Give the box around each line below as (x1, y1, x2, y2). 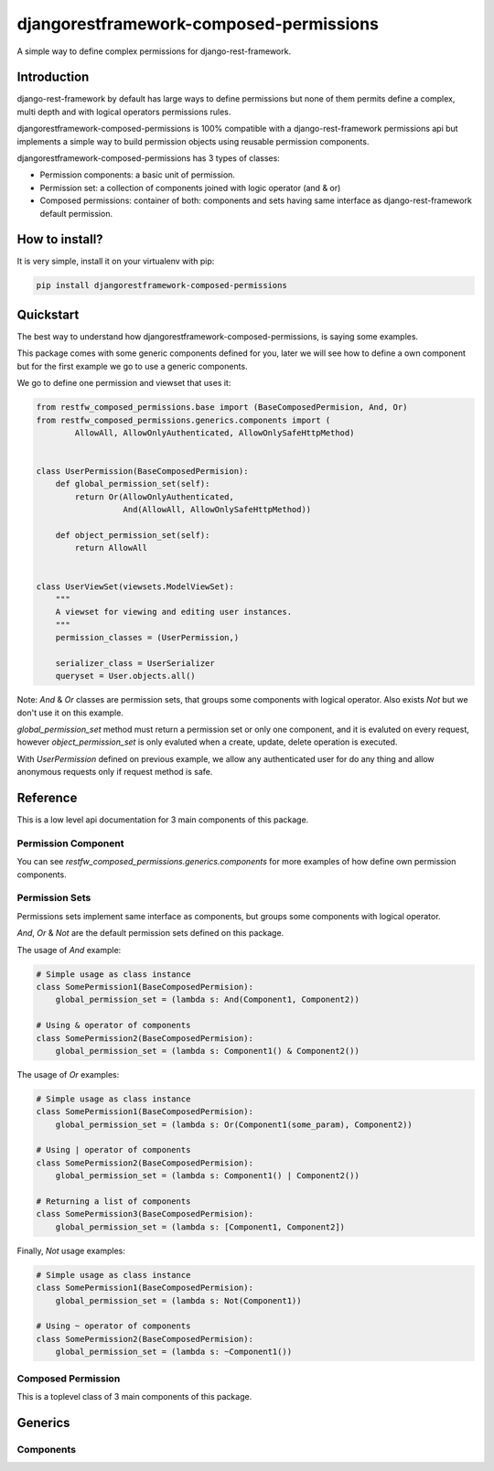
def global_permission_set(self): (55, 478, 210, 489)
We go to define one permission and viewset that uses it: (16, 378, 231, 389)
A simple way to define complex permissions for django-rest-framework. (16, 46, 292, 57)
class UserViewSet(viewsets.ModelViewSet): (36, 581, 235, 592)
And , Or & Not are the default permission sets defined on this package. (16, 928, 285, 939)
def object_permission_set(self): (55, 531, 210, 541)
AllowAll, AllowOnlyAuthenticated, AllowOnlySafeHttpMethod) (74, 427, 355, 438)
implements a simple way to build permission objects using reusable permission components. (16, 135, 370, 146)
